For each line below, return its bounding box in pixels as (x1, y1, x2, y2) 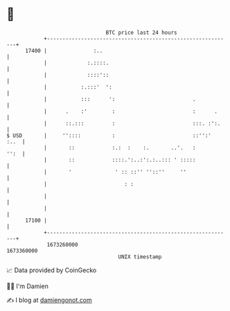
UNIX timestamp (118, 253, 162, 260)
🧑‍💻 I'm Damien (6, 282, 49, 290)
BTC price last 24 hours (105, 29, 177, 36)
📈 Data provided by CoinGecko (6, 266, 97, 274)
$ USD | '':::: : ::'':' (6, 132, 212, 139)
